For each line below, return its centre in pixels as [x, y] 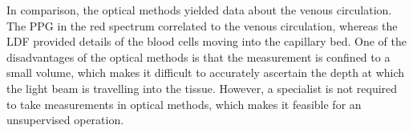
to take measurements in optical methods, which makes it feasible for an [184, 104]
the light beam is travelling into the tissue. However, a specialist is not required [202, 88]
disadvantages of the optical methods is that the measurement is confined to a [198, 56]
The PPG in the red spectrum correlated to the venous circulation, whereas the [202, 25]
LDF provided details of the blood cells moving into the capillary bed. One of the [207, 41]
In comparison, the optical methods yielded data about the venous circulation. [199, 10]
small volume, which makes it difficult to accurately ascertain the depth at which [206, 73]
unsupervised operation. [65, 120]
